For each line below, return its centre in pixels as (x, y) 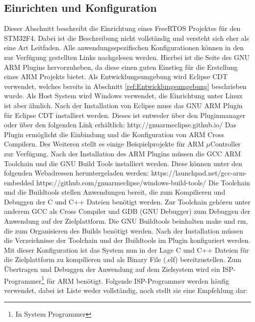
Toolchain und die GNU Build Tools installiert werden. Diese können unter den (123, 163)
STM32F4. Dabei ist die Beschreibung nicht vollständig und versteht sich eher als (127, 38)
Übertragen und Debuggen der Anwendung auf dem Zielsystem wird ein (112, 269)
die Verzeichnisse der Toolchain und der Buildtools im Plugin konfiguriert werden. (127, 240)
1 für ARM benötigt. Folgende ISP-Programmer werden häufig (135, 280)
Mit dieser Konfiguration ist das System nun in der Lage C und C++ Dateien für (127, 249)
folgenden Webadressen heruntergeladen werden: (76, 173)
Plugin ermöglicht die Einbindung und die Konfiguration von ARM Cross (114, 134)
